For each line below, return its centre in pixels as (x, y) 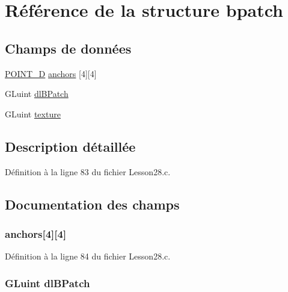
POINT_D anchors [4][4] (51, 73)
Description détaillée (70, 146)
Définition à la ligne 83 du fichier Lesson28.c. (88, 171)
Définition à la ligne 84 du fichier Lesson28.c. (88, 256)
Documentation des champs (92, 204)
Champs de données (68, 48)
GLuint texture (33, 113)
